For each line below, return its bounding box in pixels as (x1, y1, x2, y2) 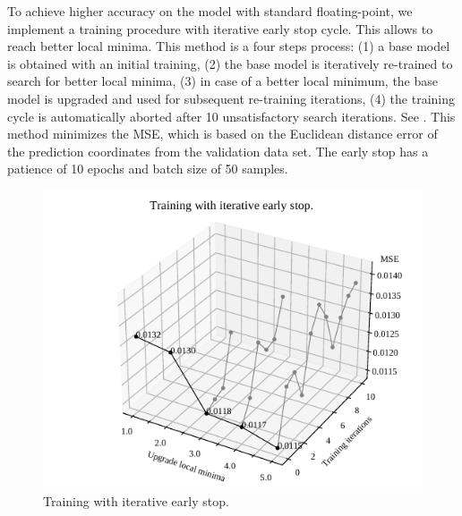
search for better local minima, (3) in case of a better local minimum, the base (7, 72, 439, 90)
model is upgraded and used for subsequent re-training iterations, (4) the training (7, 89, 456, 107)
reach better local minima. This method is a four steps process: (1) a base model (7, 37, 450, 55)
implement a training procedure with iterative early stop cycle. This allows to (7, 19, 433, 38)
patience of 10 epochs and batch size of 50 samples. (7, 159, 288, 178)
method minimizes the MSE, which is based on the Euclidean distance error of (7, 124, 438, 143)
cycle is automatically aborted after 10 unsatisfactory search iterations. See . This (7, 106, 456, 125)
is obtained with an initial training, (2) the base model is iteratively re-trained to (7, 54, 453, 72)
